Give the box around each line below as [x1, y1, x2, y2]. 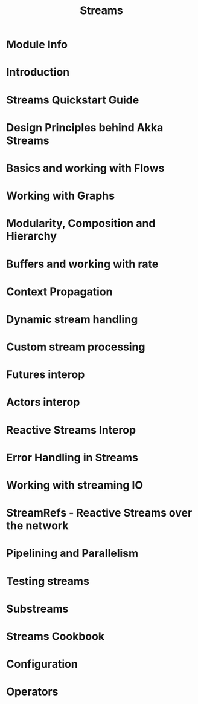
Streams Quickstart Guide [6, 93, 139, 106]
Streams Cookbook [6, 630, 104, 643]
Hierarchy [6, 229, 57, 243]
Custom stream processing [6, 340, 145, 354]
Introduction [6, 65, 70, 79]
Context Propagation [6, 285, 113, 298]
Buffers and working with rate [6, 257, 159, 271]
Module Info [6, 37, 68, 51]
